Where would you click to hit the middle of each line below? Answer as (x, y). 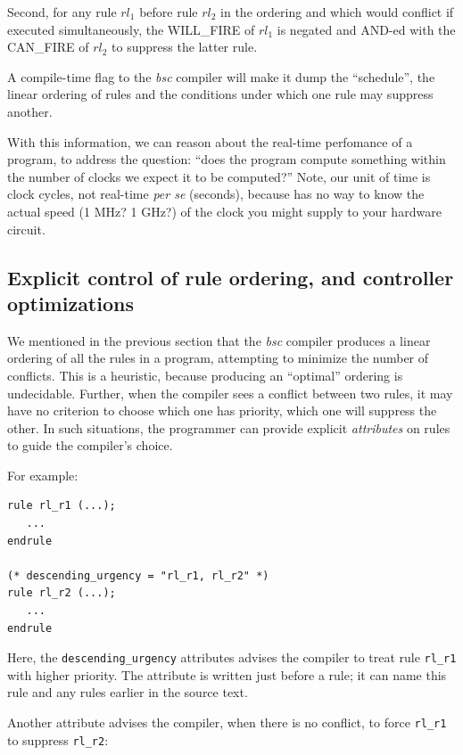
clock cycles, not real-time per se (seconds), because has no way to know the (216, 194)
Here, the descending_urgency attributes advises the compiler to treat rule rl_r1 (232, 657)
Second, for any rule (62, 12)
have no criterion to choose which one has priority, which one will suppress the (222, 410)
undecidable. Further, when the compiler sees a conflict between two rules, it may (230, 393)
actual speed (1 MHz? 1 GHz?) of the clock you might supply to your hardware (224, 211)
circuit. (26, 229)
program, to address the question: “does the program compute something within (227, 159)
